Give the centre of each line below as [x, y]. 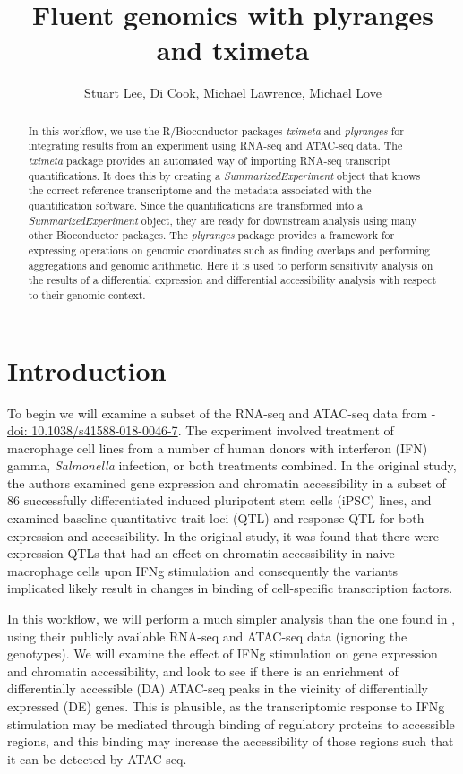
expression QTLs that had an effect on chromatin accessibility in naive [201, 553]
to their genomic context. [87, 294]
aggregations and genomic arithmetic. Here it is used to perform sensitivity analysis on [231, 265]
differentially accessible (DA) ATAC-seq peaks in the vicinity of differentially [218, 688]
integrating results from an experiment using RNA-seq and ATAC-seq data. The [215, 146]
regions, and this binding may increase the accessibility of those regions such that [231, 741]
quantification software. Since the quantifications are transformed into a [196, 205]
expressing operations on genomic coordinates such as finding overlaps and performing [229, 249]
